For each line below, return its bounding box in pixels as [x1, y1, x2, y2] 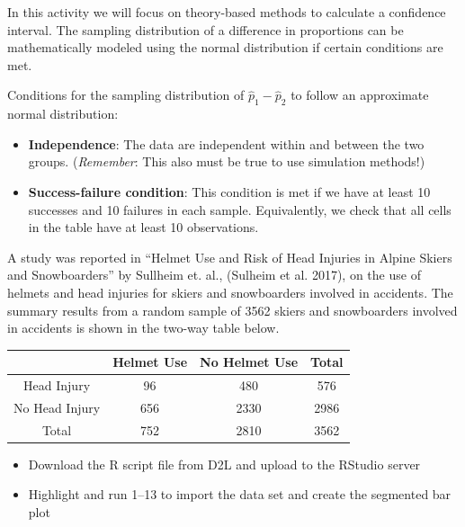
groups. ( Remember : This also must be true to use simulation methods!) [28, 152, 425, 171]
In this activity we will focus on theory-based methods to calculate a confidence [7, 3, 446, 21]
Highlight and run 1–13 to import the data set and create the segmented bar [28, 485, 452, 504]
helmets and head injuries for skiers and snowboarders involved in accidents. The [7, 282, 453, 301]
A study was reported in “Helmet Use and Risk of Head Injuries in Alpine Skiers [7, 247, 452, 266]
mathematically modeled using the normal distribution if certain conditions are [7, 38, 443, 57]
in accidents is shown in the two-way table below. [7, 318, 280, 337]
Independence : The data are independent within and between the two [28, 134, 425, 153]
